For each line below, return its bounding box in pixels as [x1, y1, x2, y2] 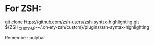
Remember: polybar [5, 34, 45, 40]
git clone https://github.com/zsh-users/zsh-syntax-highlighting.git [5, 19, 139, 25]
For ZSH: [5, 3, 42, 14]
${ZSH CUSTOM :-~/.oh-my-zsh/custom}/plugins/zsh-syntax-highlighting [5, 24, 150, 31]
